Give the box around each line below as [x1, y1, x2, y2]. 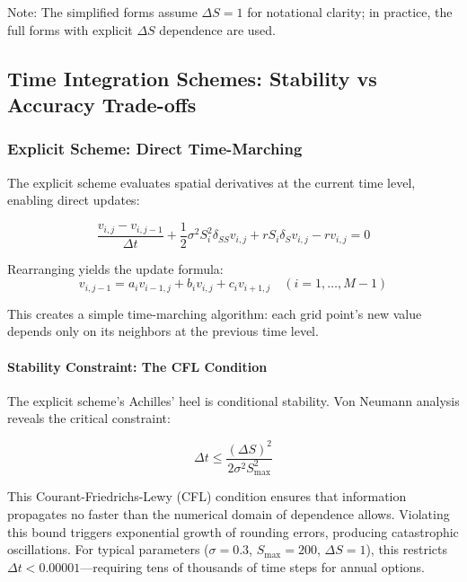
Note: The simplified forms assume [7, 3, 198, 21]
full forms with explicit [7, 20, 133, 39]
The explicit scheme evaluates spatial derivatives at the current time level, [7, 172, 416, 191]
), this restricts [366, 540, 447, 559]
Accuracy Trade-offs [7, 90, 197, 118]
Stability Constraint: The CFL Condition [7, 357, 268, 375]
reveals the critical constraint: [7, 409, 171, 428]
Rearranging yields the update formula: [7, 259, 224, 278]
